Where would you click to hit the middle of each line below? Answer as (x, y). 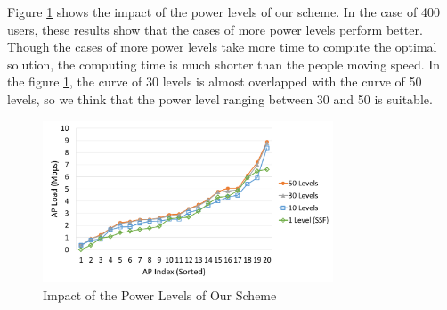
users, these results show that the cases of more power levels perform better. (215, 29)
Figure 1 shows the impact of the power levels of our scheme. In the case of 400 (223, 12)
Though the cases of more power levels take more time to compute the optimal (222, 47)
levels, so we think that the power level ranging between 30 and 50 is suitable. (220, 98)
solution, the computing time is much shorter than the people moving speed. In (224, 64)
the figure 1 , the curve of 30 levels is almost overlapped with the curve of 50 (215, 82)
